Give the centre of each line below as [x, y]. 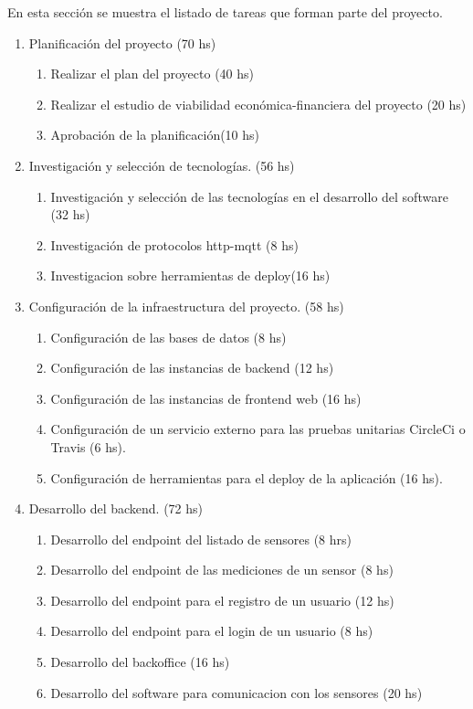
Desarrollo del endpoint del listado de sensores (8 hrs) [201, 539]
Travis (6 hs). [88, 446]
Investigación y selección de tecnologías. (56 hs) [162, 165]
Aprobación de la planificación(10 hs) [155, 135]
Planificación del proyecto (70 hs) [122, 42]
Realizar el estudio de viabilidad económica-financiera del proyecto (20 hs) [258, 104]
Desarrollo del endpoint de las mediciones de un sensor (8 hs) [222, 570]
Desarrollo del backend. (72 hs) [116, 508]
